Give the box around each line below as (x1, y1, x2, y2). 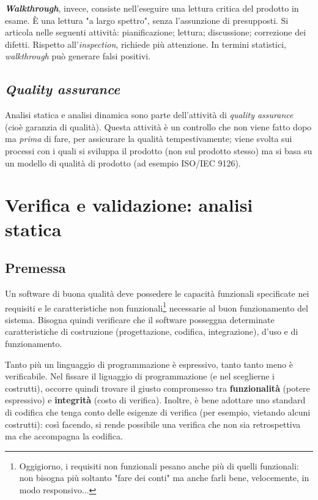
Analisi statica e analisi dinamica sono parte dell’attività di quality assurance (5, 108, 294, 121)
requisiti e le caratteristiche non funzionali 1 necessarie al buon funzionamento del (5, 299, 308, 314)
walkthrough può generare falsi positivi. (5, 50, 151, 62)
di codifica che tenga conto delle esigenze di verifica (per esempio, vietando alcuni (5, 405, 311, 418)
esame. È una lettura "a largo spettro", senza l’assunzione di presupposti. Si (5, 13, 289, 26)
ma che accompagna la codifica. (5, 430, 123, 442)
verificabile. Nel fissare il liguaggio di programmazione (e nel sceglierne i (5, 370, 275, 382)
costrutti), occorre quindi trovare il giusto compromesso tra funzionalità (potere (5, 381, 310, 394)
